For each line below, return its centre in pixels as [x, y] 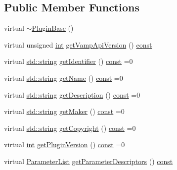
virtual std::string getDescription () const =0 [72, 94]
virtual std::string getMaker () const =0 [64, 111]
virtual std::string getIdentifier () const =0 [68, 61]
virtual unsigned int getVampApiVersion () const [78, 44]
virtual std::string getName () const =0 [64, 78]
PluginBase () [53, 28]
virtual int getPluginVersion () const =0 [65, 144]
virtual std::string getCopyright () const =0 [70, 128]
